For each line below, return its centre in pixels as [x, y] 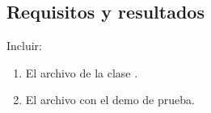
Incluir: [25, 46]
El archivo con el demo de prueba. [110, 100]
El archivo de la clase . [82, 72]
